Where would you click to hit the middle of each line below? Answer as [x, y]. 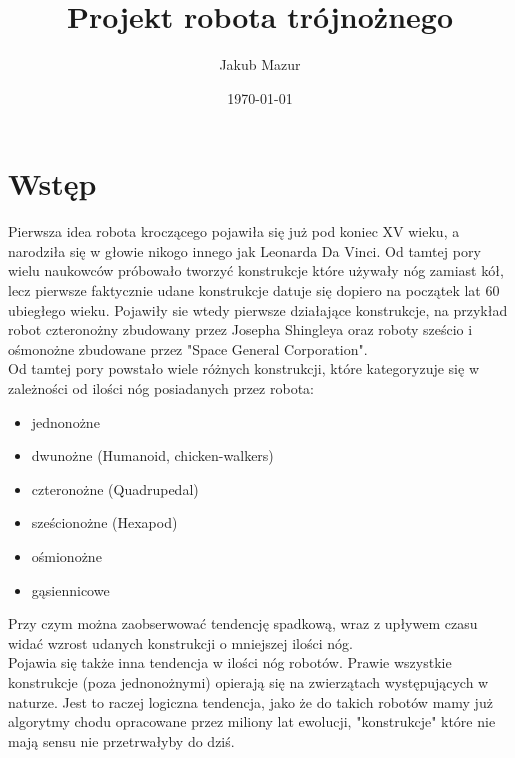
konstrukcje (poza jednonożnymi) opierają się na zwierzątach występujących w [248, 681]
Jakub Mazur [260, 64]
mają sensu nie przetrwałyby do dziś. [121, 740]
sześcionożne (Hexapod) [104, 522]
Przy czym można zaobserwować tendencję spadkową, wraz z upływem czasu [243, 623]
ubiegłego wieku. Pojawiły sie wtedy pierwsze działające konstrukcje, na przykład [258, 309]
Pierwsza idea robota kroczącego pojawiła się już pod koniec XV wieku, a [234, 231]
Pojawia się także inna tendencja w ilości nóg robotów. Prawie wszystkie [230, 662]
